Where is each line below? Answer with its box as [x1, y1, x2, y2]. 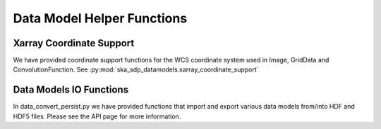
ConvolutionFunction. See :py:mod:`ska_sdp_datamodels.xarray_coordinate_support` [13, 65, 259, 74]
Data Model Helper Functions [13, 11, 188, 26]
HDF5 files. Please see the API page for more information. [13, 112, 181, 121]
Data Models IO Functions [13, 84, 129, 96]
